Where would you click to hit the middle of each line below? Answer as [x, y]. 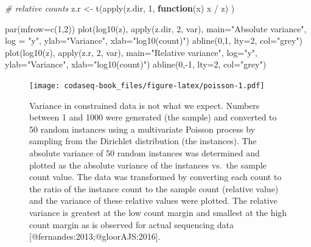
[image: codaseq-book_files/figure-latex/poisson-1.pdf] [147, 85]
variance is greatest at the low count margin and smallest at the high [158, 212]
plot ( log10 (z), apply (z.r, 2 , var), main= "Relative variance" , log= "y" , [131, 52]
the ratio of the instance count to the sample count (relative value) [154, 188]
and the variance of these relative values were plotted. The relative [153, 200]
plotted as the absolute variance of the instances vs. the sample [148, 165]
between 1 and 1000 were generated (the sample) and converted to [153, 117]
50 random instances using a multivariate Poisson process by [142, 129]
